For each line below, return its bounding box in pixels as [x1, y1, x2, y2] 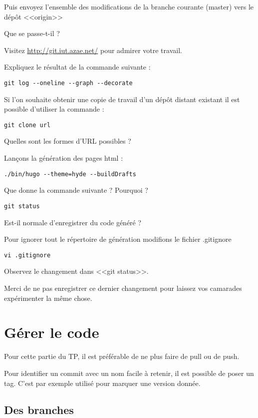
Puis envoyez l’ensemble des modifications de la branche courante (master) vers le [4, 2, 254, 12]
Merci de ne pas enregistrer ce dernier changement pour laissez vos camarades [4, 283, 242, 293]
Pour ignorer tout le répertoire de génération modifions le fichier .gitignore [4, 234, 232, 244]
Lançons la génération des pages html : [4, 153, 123, 163]
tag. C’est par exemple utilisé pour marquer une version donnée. [4, 377, 201, 388]
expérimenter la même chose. [4, 292, 92, 303]
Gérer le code [4, 322, 99, 342]
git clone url [4, 121, 51, 129]
